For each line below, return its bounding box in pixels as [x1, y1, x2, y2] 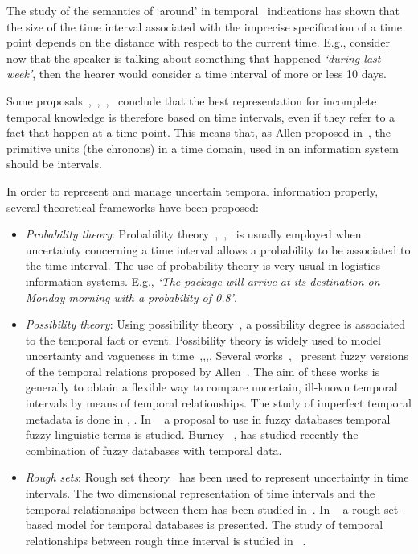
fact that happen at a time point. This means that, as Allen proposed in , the [6, 124, 391, 141]
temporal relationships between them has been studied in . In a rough [25, 500, 381, 517]
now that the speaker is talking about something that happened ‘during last [6, 49, 381, 66]
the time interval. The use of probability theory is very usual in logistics [25, 257, 380, 274]
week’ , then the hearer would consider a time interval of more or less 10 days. [6, 65, 387, 82]
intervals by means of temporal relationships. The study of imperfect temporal [25, 395, 412, 411]
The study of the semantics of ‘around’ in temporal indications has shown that [6, 2, 400, 19]
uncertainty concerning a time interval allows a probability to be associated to [25, 241, 411, 258]
